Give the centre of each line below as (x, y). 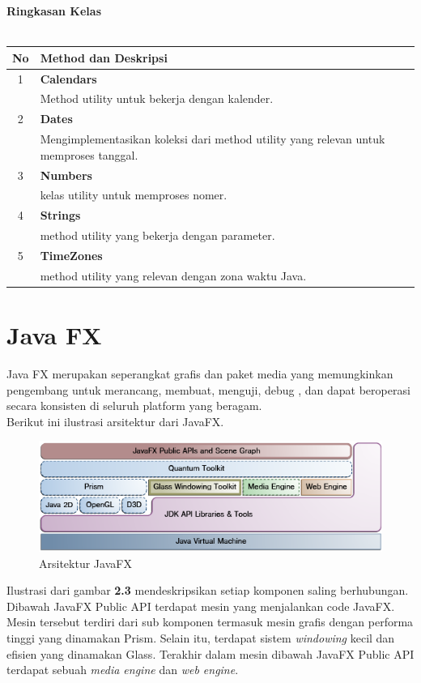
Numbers (66, 175)
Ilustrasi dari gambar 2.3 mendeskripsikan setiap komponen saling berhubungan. (208, 590)
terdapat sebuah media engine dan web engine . (123, 670)
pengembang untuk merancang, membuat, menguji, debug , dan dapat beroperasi (208, 389)
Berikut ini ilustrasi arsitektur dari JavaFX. (115, 421)
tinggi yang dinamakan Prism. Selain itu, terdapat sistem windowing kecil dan (201, 637)
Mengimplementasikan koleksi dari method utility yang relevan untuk (213, 139)
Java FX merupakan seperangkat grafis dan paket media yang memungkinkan (200, 373)
